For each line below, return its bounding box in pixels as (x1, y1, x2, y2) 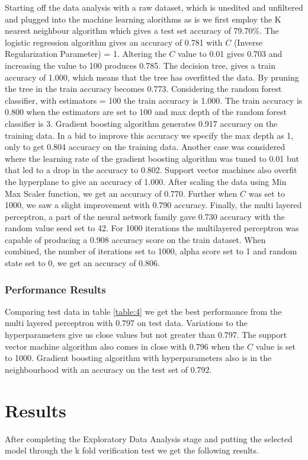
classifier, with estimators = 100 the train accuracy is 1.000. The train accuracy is (5, 94, 303, 106)
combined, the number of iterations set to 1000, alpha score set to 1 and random (5, 245, 297, 257)
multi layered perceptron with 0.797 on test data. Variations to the (5, 317, 248, 329)
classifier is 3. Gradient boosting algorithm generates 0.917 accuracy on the (5, 117, 278, 129)
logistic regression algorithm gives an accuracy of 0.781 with (5, 36, 223, 48)
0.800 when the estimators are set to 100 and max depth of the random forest (5, 106, 287, 118)
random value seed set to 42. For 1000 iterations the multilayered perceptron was (5, 222, 299, 234)
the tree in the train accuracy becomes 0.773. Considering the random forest (5, 82, 282, 95)
